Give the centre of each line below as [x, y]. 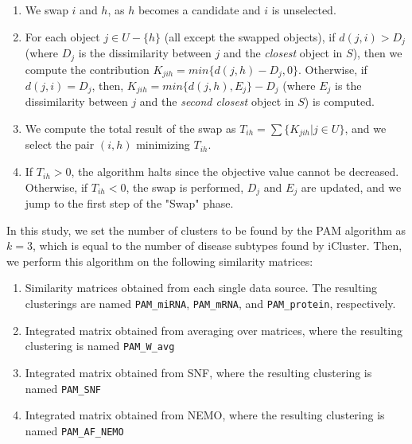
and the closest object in [283, 53]
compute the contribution [87, 69]
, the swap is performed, [185, 187]
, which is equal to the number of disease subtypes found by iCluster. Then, [217, 245]
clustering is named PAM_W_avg [100, 346]
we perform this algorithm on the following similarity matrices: [160, 261]
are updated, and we [351, 187]
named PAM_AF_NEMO [74, 430]
